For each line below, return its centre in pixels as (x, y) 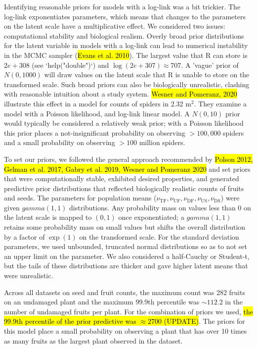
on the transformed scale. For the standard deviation (159, 236)
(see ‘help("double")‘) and (70, 65)
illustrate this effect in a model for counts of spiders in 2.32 (94, 103)
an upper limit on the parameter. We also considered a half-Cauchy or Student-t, (127, 256)
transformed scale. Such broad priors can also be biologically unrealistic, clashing (127, 84)
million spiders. (162, 142)
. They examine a (220, 103)
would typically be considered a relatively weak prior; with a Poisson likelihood (124, 123)
